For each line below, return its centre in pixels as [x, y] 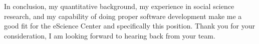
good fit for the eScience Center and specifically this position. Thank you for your [129, 26]
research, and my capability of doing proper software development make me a [123, 16]
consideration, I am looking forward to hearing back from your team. [110, 35]
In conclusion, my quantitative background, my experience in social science [119, 6]
